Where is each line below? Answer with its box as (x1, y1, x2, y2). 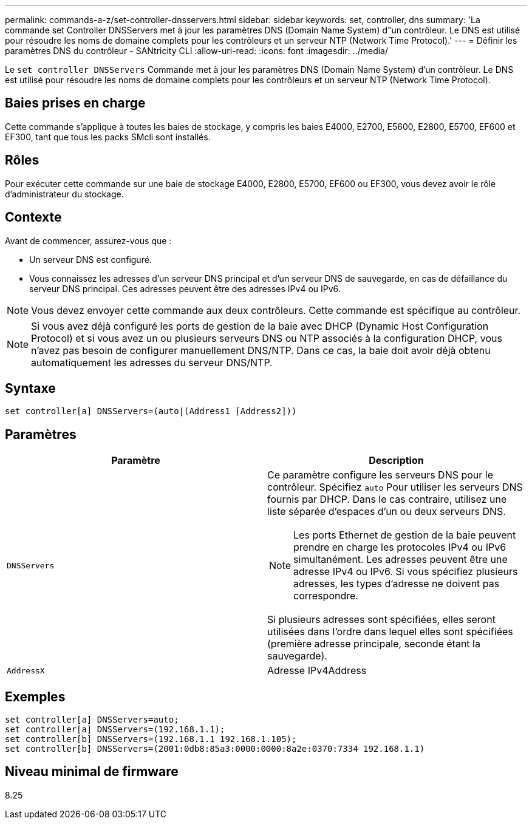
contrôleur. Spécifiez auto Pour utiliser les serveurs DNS (267, 481, 523, 494)
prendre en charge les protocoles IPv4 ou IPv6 (293, 541, 506, 554)
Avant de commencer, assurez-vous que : (5, 235, 172, 246)
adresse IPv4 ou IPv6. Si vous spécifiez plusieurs (293, 565, 518, 578)
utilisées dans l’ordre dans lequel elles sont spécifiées (267, 625, 513, 638)
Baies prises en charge (5, 95, 146, 111)
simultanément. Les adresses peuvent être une (293, 553, 508, 566)
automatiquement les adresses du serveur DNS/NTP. (31, 356, 273, 369)
